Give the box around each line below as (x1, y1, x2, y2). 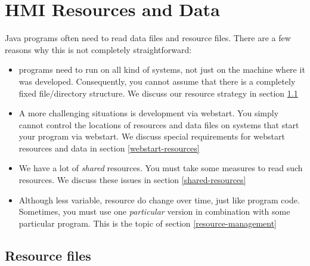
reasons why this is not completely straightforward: (5, 43, 192, 55)
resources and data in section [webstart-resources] (18, 141, 200, 154)
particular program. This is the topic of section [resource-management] (18, 216, 277, 229)
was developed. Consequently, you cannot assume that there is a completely (18, 75, 296, 87)
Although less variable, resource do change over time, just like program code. (18, 193, 300, 206)
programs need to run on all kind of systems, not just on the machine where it (18, 63, 305, 76)
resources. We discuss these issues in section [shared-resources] (18, 174, 246, 186)
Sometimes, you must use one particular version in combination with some (18, 205, 290, 218)
